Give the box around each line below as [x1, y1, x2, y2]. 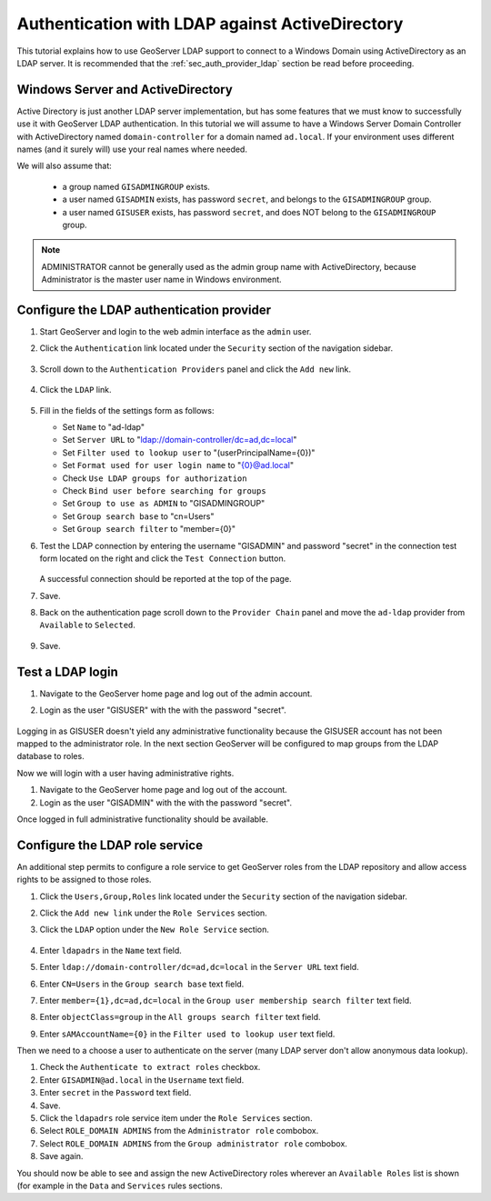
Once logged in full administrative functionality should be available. [16, 814, 268, 825]
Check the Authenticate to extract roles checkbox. [39, 1062, 261, 1073]
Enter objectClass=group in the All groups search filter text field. [39, 1012, 321, 1023]
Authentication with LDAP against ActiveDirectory [16, 14, 404, 34]
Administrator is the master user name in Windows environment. [41, 274, 282, 285]
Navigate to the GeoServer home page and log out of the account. [39, 785, 288, 796]
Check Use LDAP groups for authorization [62, 473, 247, 484]
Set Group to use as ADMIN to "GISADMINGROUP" [62, 498, 266, 509]
